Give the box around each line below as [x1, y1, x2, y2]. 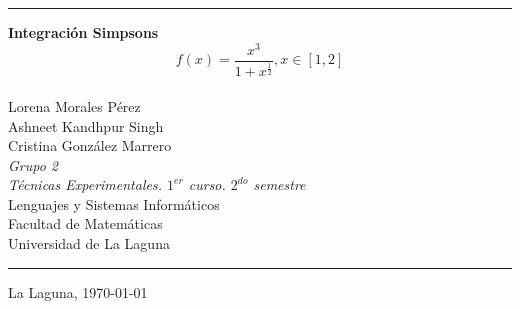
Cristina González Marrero [8, 135, 172, 156]
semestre [253, 174, 306, 195]
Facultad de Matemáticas [8, 213, 163, 234]
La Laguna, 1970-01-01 [8, 281, 148, 302]
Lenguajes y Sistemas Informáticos [8, 193, 220, 214]
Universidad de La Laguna [8, 233, 170, 254]
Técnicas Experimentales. [8, 174, 162, 195]
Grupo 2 [8, 154, 59, 175]
